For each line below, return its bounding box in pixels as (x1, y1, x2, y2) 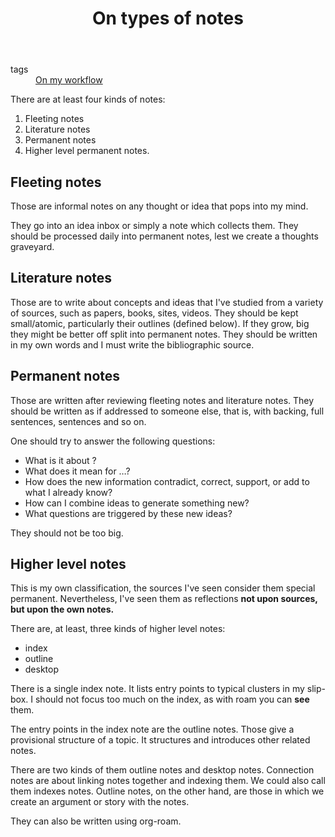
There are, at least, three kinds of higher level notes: (10, 623, 226, 635)
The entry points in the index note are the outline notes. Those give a (10, 723, 295, 736)
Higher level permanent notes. (24, 145, 150, 157)
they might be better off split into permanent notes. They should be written (10, 328, 318, 340)
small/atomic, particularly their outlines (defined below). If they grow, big (10, 317, 310, 329)
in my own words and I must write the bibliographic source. (10, 338, 255, 351)
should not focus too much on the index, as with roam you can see (34, 693, 310, 706)
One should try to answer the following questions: (10, 435, 216, 447)
